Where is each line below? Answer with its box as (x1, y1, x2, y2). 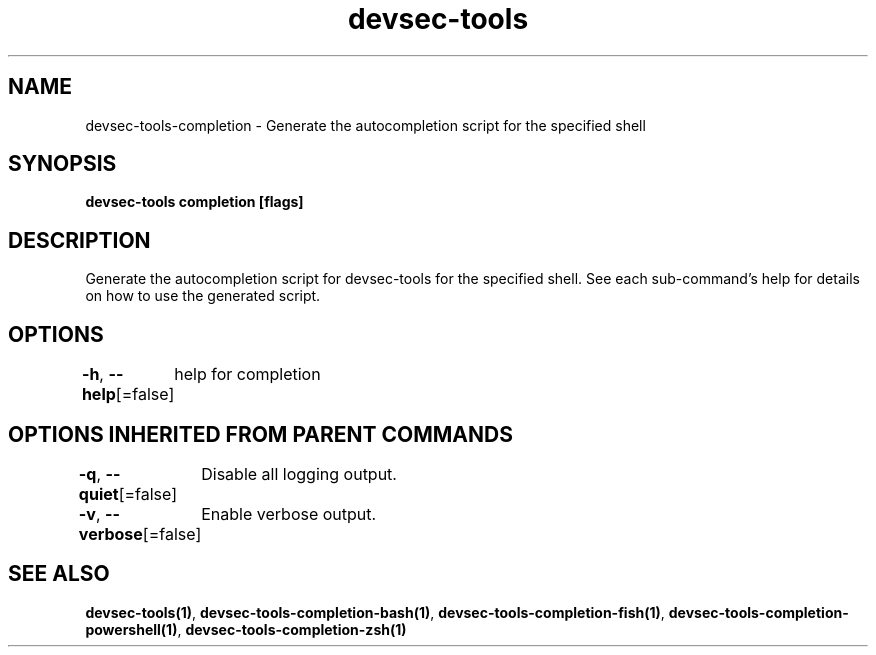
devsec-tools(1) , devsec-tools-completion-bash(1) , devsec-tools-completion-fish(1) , (85, 603, 665, 621)
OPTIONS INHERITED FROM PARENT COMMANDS (8, 421, 513, 447)
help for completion (174, 364, 321, 385)
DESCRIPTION (8, 227, 151, 253)
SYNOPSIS (8, 151, 117, 177)
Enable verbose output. (201, 503, 377, 524)
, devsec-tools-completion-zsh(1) (177, 620, 407, 638)
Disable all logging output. (201, 463, 397, 484)
